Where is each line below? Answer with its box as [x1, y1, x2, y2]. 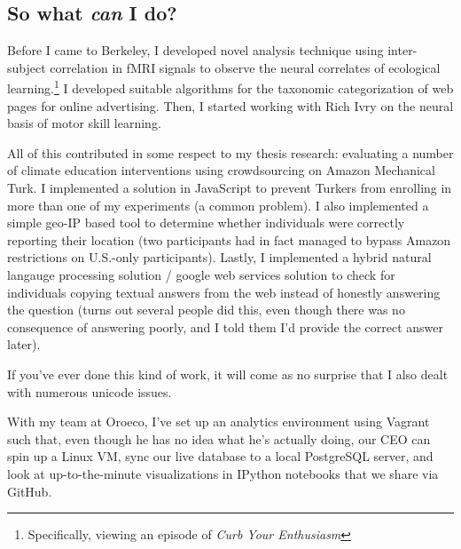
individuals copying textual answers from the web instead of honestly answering [7, 282, 441, 301]
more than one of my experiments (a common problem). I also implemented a [7, 195, 429, 214]
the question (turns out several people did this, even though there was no [7, 300, 405, 319]
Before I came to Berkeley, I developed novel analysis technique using [7, 41, 384, 60]
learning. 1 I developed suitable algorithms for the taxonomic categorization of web [7, 76, 454, 98]
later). [7, 335, 41, 354]
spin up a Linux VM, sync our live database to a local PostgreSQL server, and [7, 447, 434, 465]
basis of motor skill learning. [7, 114, 161, 132]
